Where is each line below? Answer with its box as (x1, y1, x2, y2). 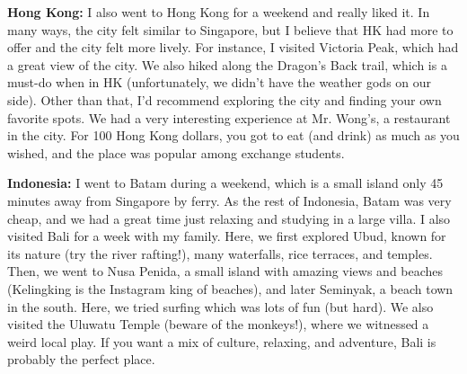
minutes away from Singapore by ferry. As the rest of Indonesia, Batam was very (7, 191, 452, 209)
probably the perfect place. (7, 350, 155, 369)
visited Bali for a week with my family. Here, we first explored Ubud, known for (7, 227, 446, 245)
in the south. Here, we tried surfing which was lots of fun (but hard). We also (7, 297, 434, 316)
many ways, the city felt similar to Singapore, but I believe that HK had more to (7, 20, 454, 39)
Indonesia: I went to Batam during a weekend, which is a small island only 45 (7, 174, 444, 192)
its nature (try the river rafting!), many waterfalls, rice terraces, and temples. (7, 244, 433, 263)
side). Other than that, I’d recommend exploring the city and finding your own (7, 90, 442, 109)
